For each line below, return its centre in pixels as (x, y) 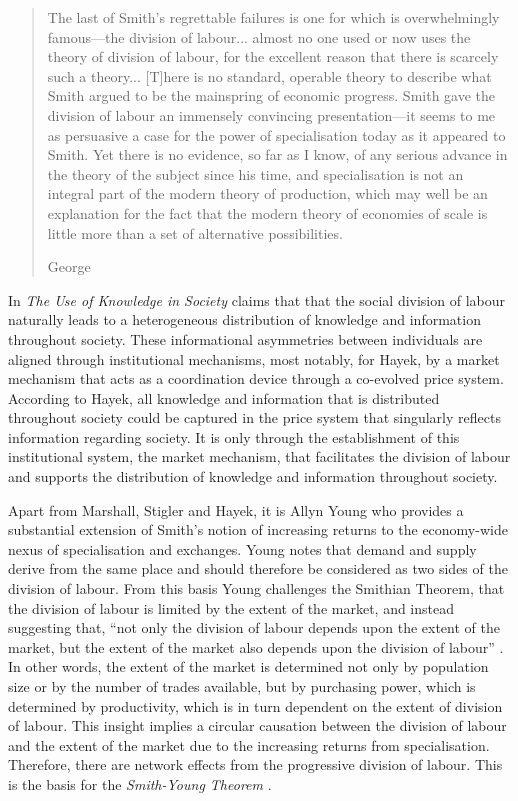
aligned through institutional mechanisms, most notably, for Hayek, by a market (254, 358)
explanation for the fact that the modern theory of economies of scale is (267, 212)
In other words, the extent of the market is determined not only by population (248, 666)
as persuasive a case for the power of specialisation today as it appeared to (276, 134)
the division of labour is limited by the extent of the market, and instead (231, 607)
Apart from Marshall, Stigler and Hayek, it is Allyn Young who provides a (236, 509)
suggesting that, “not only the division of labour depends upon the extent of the (254, 627)
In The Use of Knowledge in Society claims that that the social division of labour (256, 299)
